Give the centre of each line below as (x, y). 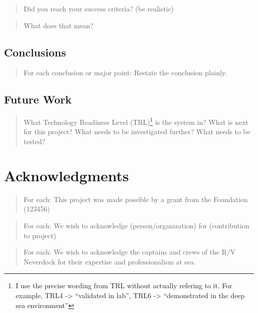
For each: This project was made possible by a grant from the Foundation (136, 199)
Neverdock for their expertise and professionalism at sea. (110, 261)
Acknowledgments (66, 175)
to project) (40, 235)
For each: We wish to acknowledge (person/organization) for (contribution (136, 225)
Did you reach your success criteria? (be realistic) (99, 8)
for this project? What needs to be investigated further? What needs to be (137, 131)
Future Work (38, 99)
